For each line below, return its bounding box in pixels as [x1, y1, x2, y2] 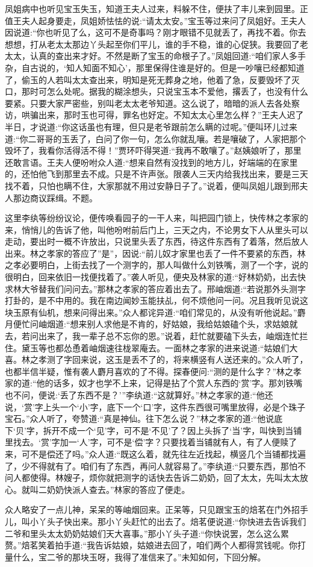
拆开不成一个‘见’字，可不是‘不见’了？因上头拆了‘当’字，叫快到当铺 [43, 424, 302, 436]
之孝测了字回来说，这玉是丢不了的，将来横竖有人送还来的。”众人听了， [29, 353, 308, 366]
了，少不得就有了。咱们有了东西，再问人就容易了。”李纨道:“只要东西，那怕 [5, 459, 298, 472]
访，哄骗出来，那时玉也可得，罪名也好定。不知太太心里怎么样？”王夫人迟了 [5, 108, 304, 121]
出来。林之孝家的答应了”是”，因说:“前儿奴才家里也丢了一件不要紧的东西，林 [5, 246, 306, 259]
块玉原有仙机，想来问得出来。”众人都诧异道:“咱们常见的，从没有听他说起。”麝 [5, 305, 306, 318]
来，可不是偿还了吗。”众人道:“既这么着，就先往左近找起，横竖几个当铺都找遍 [5, 447, 306, 460]
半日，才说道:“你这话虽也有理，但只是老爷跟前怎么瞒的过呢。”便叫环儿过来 [5, 120, 298, 133]
